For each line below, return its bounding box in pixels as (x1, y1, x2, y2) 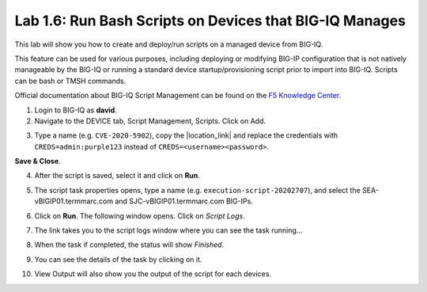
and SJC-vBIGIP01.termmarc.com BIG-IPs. (115, 196, 253, 206)
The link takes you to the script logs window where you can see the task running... (34, 226, 303, 235)
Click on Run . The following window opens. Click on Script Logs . (34, 210, 245, 221)
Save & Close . (14, 157, 61, 166)
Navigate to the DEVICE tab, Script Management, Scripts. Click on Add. (34, 116, 266, 126)
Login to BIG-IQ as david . (34, 105, 118, 115)
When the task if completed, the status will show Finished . (34, 240, 225, 249)
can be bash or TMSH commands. (14, 76, 127, 85)
